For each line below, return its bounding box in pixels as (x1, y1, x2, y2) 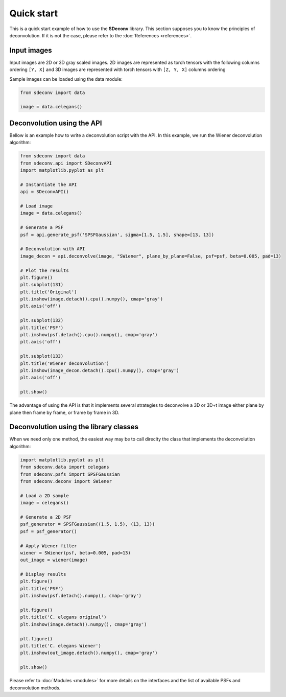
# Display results (20, 571, 66, 577)
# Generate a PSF (20, 225, 64, 230)
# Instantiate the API (20, 181, 77, 188)
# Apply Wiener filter (20, 543, 77, 549)
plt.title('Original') (20, 289, 77, 295)
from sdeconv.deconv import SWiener (20, 478, 112, 484)
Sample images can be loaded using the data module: (9, 76, 123, 82)
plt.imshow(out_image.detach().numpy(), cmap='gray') (20, 650, 158, 656)
